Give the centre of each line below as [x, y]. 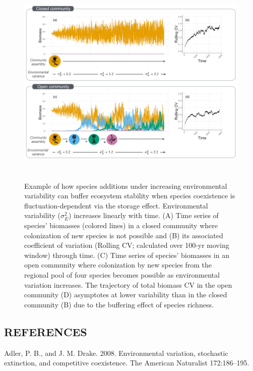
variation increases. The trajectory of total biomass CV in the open [128, 284]
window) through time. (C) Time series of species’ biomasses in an [127, 255]
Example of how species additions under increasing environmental [126, 185]
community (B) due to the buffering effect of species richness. [119, 304]
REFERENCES [46, 331]
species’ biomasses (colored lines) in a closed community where [121, 225]
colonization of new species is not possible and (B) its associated [124, 235]
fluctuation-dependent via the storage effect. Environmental [116, 205]
